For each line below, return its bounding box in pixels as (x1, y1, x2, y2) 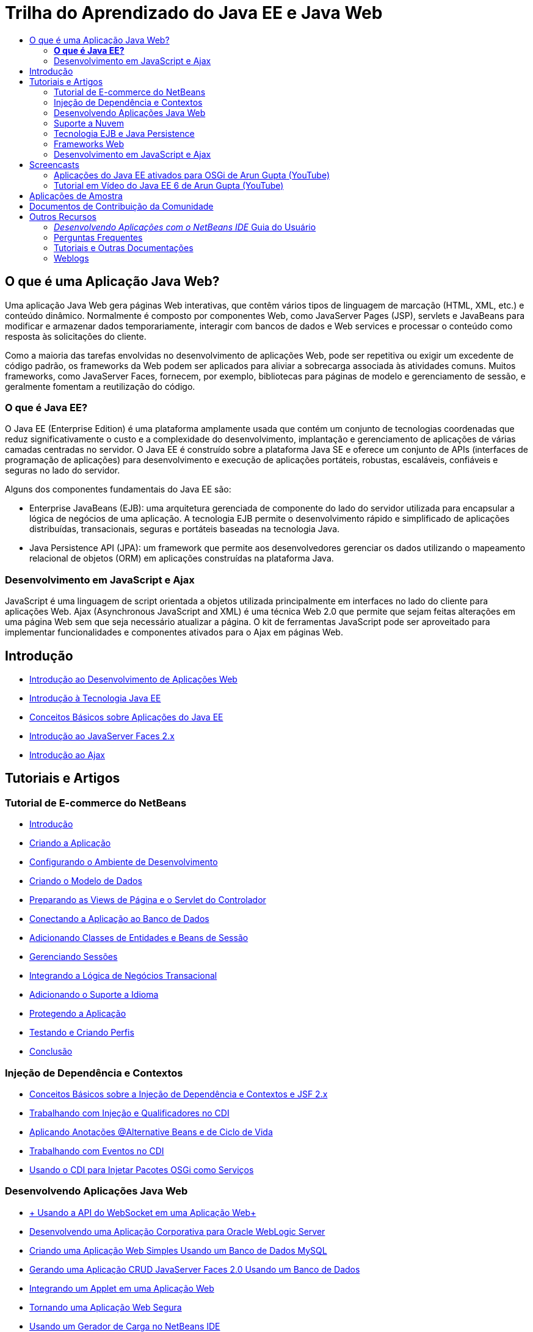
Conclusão (29, 1046, 73, 1057)
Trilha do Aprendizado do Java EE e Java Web (5, 2, 383, 23)
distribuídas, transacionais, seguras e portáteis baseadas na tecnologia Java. (29, 524, 340, 535)
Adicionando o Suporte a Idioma (29, 989, 159, 1000)
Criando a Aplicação (29, 838, 111, 849)
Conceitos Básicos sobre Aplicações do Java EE (29, 711, 223, 722)
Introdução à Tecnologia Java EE (29, 692, 161, 703)
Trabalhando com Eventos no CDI (29, 1145, 164, 1156)
